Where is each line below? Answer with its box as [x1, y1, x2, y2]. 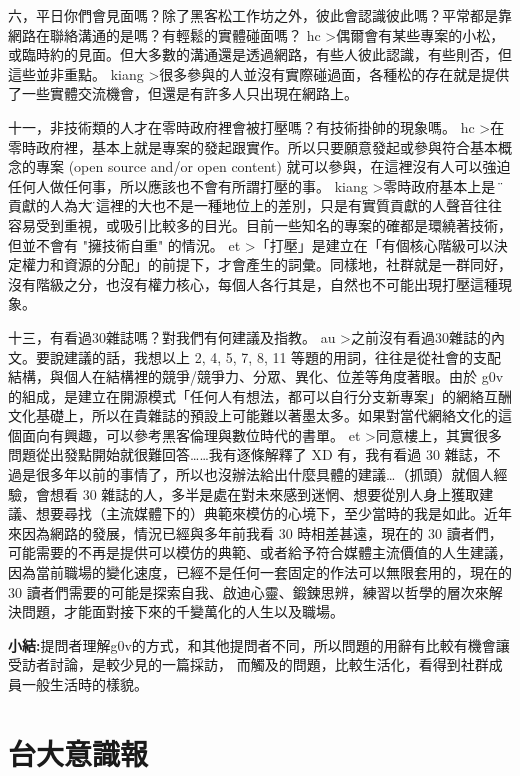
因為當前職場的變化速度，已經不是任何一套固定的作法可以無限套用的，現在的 [8, 562, 512, 583]
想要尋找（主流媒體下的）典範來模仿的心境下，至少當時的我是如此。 [35, 503, 484, 524]
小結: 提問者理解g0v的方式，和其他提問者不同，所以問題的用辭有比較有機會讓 [8, 634, 510, 655]
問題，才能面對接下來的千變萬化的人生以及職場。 [21, 601, 344, 622]
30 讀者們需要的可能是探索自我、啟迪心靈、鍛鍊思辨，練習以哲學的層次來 [8, 581, 489, 602]
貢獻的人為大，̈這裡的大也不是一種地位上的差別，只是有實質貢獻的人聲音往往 [8, 195, 502, 216]
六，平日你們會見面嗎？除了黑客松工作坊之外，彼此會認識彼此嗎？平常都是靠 [8, 5, 512, 25]
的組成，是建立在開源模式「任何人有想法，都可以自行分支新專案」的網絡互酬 [8, 385, 512, 406]
